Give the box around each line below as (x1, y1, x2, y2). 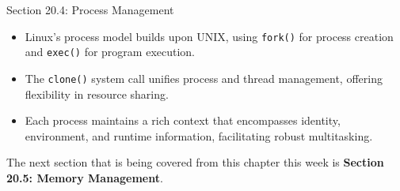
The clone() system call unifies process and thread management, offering (25, 69, 383, 86)
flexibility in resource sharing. (25, 85, 169, 102)
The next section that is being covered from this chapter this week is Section (6, 154, 384, 170)
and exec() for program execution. (25, 43, 196, 60)
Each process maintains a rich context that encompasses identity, (25, 112, 341, 129)
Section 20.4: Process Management (6, 2, 174, 17)
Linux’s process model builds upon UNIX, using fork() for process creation (25, 28, 394, 44)
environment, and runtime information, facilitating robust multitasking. (25, 127, 373, 144)
